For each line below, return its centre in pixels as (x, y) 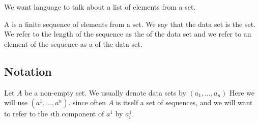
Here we (242, 92)
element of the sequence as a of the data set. (73, 43)
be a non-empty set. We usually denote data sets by (105, 92)
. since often (87, 102)
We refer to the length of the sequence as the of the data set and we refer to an (128, 34)
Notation (28, 71)
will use (16, 102)
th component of (78, 114)
